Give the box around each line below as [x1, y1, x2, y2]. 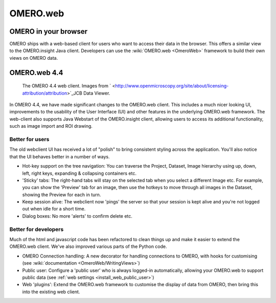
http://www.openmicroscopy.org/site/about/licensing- [115, 83, 229, 89]
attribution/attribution [22, 90, 67, 96]
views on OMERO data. [9, 55, 58, 61]
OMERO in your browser [9, 27, 88, 36]
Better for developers [9, 225, 64, 232]
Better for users [9, 135, 50, 143]
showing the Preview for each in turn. [22, 192, 101, 198]
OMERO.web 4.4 [9, 68, 63, 77]
